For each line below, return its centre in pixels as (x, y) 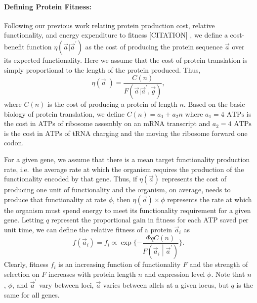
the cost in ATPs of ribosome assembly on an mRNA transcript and (107, 123)
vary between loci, (66, 285)
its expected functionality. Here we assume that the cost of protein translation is (126, 60)
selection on (22, 274)
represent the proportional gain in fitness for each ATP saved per (150, 220)
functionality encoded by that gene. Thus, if (71, 179)
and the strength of (219, 264)
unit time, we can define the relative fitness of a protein (88, 230)
